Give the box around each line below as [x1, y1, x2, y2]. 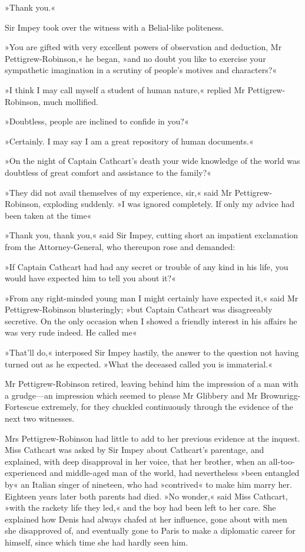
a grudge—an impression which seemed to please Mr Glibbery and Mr [5, 389, 258, 401]
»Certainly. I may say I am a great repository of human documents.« [5, 134, 254, 147]
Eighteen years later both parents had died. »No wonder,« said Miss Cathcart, [5, 489, 288, 502]
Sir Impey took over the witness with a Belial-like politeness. [5, 21, 224, 33]
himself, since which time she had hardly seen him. [5, 535, 188, 548]
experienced [5, 466, 47, 479]
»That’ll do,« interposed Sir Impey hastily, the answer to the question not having [5, 346, 299, 359]
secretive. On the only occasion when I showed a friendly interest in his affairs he [5, 314, 297, 327]
